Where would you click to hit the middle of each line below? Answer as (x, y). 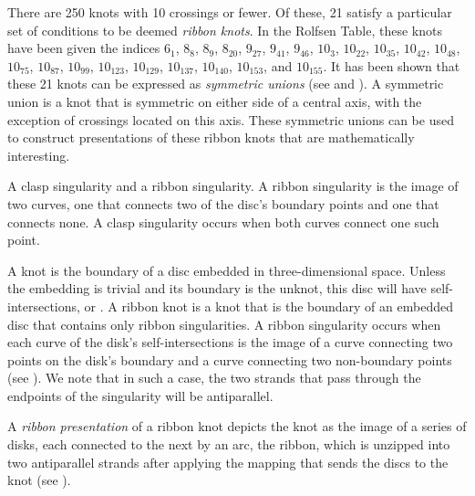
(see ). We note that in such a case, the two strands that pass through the (214, 378)
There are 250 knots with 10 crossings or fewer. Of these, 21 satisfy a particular (230, 12)
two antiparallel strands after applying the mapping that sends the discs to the (228, 462)
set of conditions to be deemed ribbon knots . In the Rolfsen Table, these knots (225, 30)
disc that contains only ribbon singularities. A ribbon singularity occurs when (224, 324)
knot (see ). (39, 480)
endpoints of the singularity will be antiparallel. (140, 395)
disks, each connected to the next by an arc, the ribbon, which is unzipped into (229, 444)
